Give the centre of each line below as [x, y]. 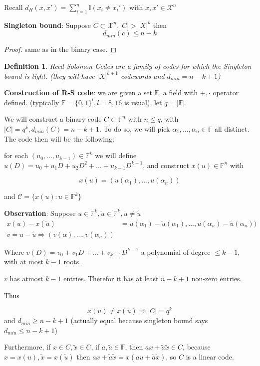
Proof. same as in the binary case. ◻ [60, 49]
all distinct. [232, 128]
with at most [24, 262]
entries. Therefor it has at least [111, 278]
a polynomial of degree [176, 252]
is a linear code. [210, 357]
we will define [116, 155]
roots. [72, 262]
